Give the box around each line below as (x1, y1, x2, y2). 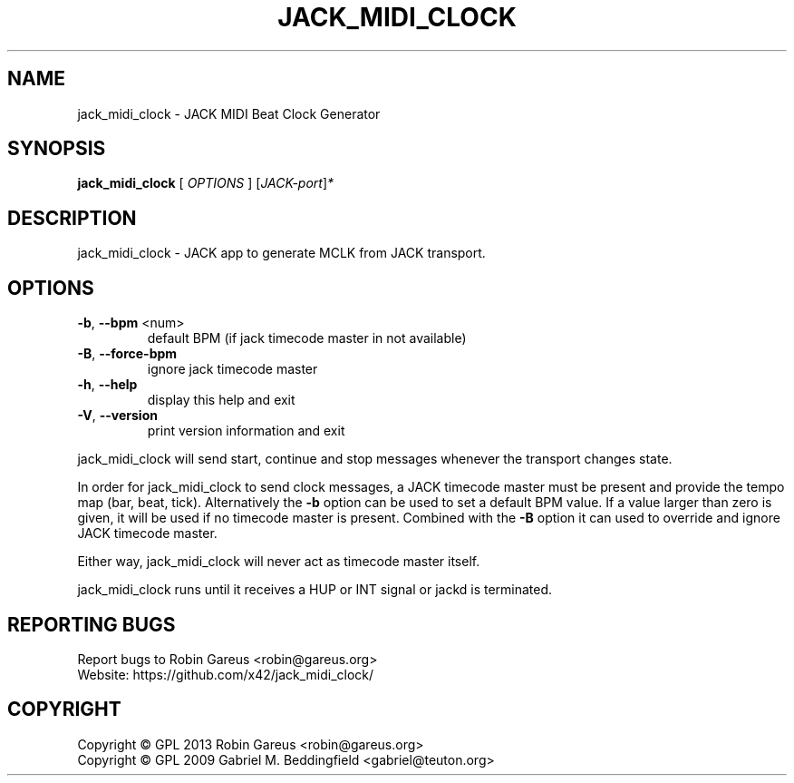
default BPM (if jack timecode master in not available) (147, 330, 467, 347)
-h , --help (77, 377, 138, 393)
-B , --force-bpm (77, 346, 178, 362)
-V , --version (77, 407, 158, 424)
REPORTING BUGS (7, 612, 176, 636)
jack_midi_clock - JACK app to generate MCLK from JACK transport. (77, 245, 486, 261)
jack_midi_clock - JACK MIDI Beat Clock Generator (77, 105, 381, 122)
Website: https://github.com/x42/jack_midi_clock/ (77, 666, 374, 682)
